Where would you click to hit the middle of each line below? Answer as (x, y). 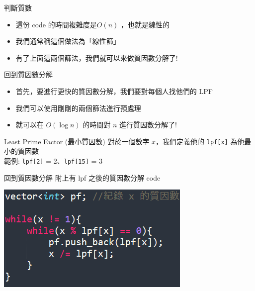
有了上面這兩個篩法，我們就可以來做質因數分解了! (97, 57)
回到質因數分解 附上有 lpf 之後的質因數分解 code (82, 177)
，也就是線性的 (145, 24)
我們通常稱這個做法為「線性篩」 (68, 41)
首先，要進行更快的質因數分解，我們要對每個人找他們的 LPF (114, 91)
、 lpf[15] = (77, 161)
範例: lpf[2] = (28, 161)
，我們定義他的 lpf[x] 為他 (200, 141)
